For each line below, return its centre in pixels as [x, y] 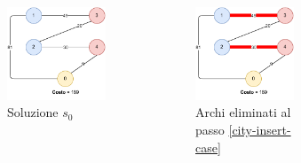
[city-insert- [260, 129]
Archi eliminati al [243, 112]
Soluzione [33, 112]
